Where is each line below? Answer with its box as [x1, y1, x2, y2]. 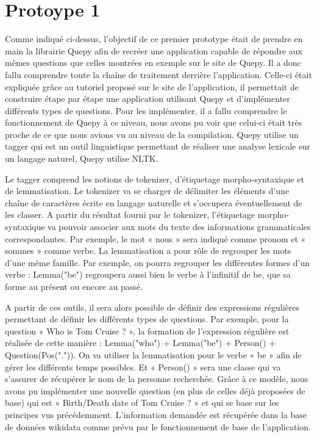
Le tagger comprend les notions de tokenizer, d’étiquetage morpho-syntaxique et [5, 172, 304, 185]
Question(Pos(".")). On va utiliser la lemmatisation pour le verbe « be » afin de [5, 348, 302, 361]
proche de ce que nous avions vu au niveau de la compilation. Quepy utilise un [5, 128, 299, 140]
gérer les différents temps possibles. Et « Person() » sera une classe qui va [5, 360, 281, 373]
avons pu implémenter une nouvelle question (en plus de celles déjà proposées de [5, 384, 305, 397]
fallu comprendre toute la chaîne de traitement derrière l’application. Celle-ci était [5, 68, 312, 81]
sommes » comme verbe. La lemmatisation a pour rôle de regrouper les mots [5, 244, 291, 257]
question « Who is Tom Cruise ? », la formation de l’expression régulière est [5, 324, 290, 337]
